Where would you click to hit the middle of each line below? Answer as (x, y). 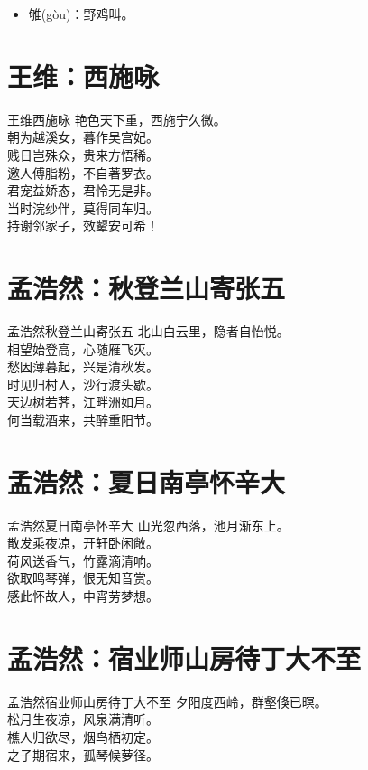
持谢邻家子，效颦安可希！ (83, 225)
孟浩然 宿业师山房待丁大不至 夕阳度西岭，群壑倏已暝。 (167, 701)
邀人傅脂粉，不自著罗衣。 (83, 172)
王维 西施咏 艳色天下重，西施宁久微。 (117, 119)
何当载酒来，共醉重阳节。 (83, 419)
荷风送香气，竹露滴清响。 (83, 560)
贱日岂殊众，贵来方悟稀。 (83, 154)
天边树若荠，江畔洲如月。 (83, 402)
